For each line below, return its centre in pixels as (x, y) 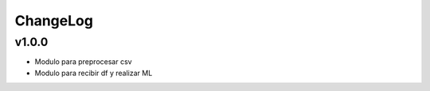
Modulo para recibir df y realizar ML (94, 73)
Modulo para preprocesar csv (83, 62)
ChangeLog (54, 21)
